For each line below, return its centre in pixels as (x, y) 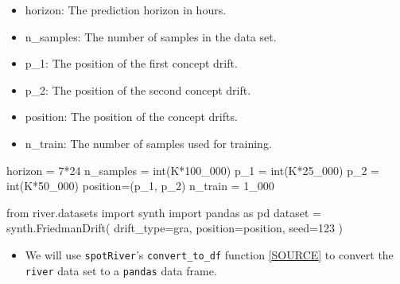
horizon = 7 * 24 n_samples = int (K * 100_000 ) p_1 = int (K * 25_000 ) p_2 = (193, 170)
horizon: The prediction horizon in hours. (126, 10)
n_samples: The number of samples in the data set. (151, 36)
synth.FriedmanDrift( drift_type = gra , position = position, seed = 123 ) (175, 228)
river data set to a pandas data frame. (121, 270)
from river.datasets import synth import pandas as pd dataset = (164, 212)
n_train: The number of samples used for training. (148, 143)
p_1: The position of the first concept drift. (131, 63)
